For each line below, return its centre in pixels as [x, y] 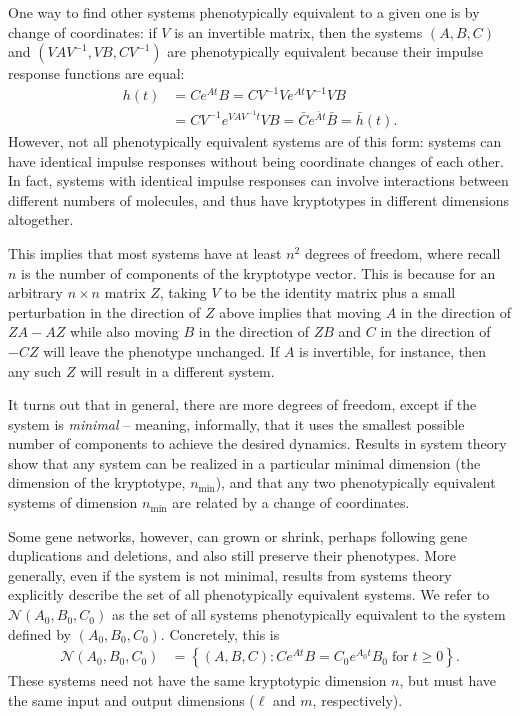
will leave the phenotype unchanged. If [161, 350]
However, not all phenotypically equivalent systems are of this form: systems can [255, 140]
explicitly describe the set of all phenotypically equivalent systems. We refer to [249, 594]
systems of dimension [73, 502]
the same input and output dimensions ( [131, 699]
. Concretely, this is [220, 633]
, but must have [448, 680]
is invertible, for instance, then [392, 350]
